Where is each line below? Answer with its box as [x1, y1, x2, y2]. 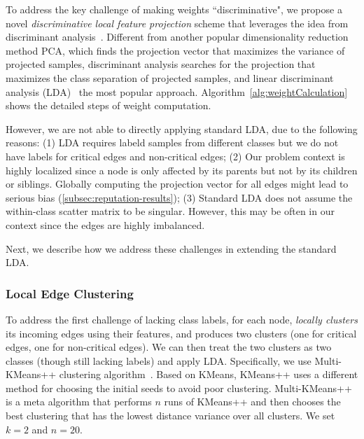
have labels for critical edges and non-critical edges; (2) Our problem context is [6, 148, 345, 163]
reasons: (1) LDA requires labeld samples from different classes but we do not [6, 135, 339, 150]
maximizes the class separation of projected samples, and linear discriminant [6, 70, 334, 85]
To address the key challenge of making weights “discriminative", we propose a [6, 2, 342, 16]
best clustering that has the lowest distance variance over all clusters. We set [6, 408, 335, 423]
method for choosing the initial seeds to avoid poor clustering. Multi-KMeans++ [6, 380, 352, 395]
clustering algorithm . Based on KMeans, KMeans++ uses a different [59, 367, 358, 382]
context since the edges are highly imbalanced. [6, 217, 205, 232]
